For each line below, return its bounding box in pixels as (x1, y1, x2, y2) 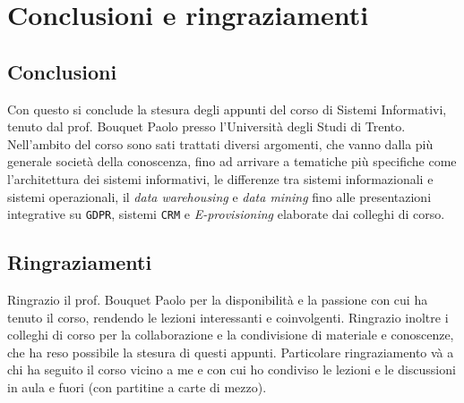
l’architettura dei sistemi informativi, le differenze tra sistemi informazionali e (7, 169, 434, 188)
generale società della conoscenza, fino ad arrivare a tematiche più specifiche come (7, 152, 457, 171)
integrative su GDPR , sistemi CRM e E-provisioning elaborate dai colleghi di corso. (7, 205, 445, 223)
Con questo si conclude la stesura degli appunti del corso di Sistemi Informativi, (7, 99, 447, 118)
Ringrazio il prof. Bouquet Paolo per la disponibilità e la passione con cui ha (7, 290, 428, 308)
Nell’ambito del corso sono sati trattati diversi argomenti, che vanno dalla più (7, 134, 434, 153)
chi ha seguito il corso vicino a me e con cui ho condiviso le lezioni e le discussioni (7, 360, 456, 379)
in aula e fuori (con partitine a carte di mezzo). (7, 377, 267, 396)
